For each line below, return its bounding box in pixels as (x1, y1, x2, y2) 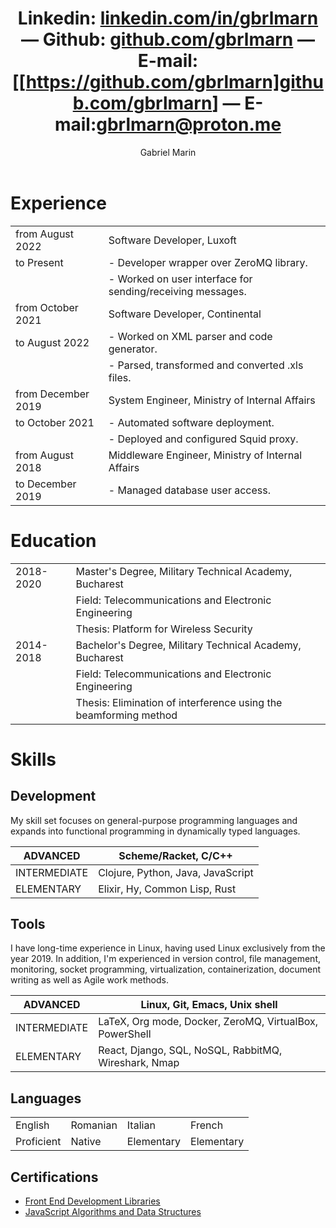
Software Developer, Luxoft (108, 233, 237, 247)
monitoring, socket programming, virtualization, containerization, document (10, 963, 322, 976)
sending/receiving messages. (108, 284, 247, 298)
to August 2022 (15, 335, 90, 349)
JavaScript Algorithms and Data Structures (24, 1206, 202, 1218)
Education (10, 529, 97, 552)
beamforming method (75, 708, 178, 722)
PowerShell (98, 1027, 152, 1041)
